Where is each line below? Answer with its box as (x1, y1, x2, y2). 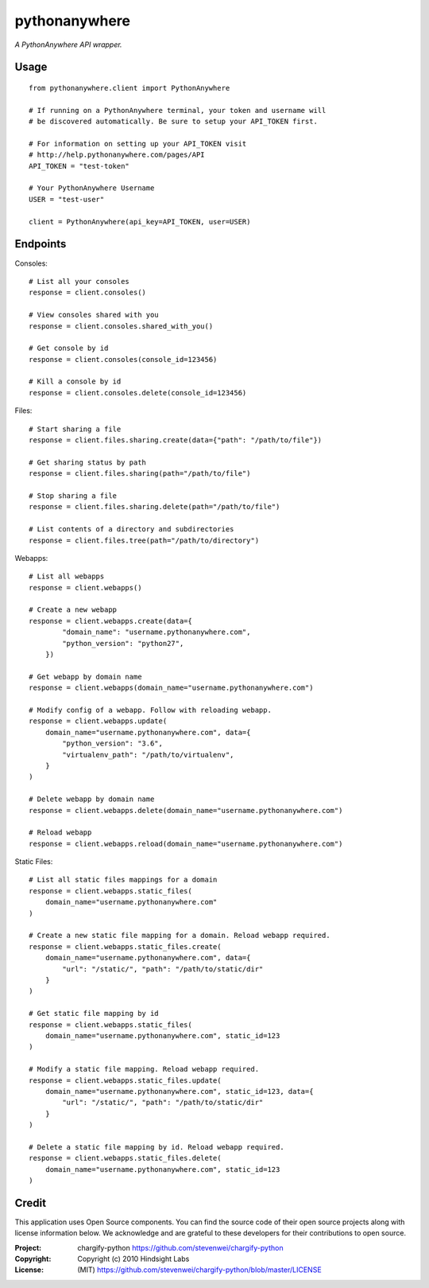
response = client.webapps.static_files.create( (29, 942, 222, 951)
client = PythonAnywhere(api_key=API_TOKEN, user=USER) (29, 217, 251, 226)
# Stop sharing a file (29, 491, 118, 500)
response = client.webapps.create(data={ (29, 617, 192, 625)
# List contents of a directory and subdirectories (29, 525, 234, 534)
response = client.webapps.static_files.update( (29, 1076, 222, 1085)
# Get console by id (29, 344, 109, 353)
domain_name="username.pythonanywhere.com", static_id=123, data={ (44, 1087, 314, 1095)
